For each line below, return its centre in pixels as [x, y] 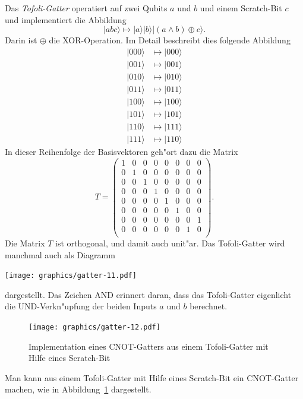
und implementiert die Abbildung [66, 19]
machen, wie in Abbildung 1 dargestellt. [78, 389]
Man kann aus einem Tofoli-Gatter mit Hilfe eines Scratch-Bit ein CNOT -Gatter [152, 377]
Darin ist [21, 40]
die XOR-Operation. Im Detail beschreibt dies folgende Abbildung [170, 40]
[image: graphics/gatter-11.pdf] [71, 276]
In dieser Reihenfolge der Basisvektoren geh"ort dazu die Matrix [121, 152]
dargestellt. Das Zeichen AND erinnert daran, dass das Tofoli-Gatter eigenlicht [148, 294]
